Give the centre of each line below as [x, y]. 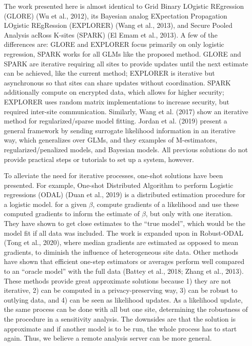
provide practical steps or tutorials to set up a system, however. [99, 159]
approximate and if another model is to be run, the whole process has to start [120, 328]
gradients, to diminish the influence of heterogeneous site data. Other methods [121, 252]
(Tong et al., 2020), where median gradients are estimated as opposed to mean [121, 242]
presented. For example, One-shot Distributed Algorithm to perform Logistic [119, 185]
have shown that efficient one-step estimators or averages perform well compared [124, 261]
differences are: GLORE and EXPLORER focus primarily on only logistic [114, 44]
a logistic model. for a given [45, 204]
